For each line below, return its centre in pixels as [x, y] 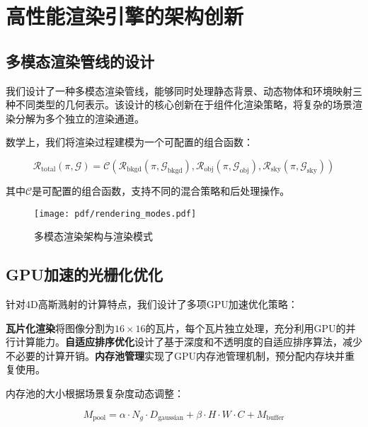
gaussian [171, 418]
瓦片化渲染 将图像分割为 [60, 328]
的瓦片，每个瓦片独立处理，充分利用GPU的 [246, 328]
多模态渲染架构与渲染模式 [93, 236]
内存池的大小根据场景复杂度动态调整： [95, 393]
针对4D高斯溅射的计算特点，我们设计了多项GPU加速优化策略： [152, 304]
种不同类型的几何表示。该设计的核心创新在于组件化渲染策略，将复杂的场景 [179, 104]
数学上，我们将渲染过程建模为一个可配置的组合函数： [130, 142]
